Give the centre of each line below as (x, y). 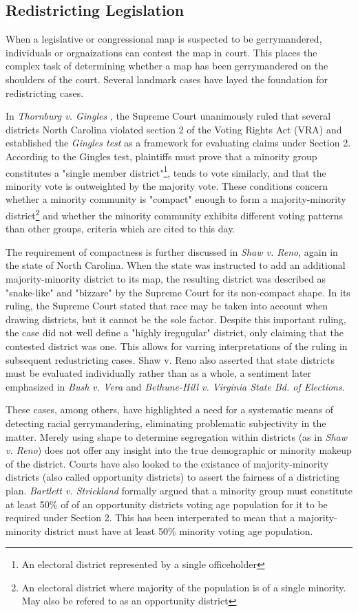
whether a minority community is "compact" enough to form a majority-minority (176, 199)
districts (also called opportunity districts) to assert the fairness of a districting (173, 477)
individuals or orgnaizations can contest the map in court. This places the (161, 52)
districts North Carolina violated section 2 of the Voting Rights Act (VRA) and (174, 129)
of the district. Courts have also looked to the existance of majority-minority (167, 463)
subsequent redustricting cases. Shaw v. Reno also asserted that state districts (170, 359)
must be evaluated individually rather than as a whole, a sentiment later (159, 373)
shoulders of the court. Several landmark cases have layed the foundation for (167, 79)
